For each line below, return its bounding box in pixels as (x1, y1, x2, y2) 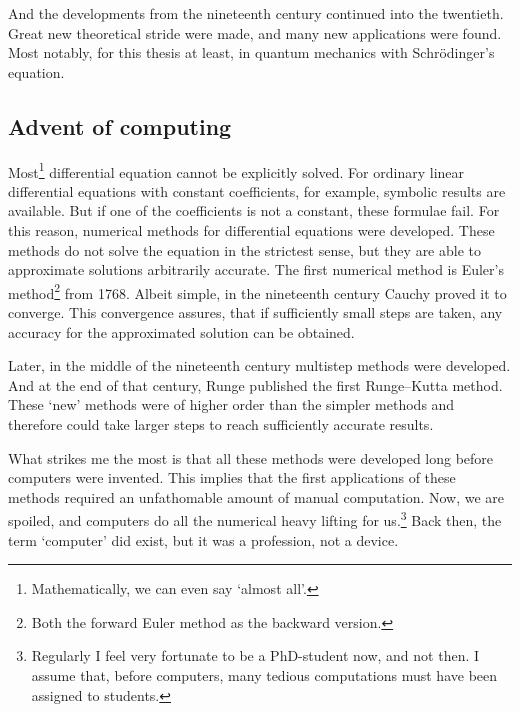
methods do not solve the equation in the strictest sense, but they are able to (8, 239, 482, 260)
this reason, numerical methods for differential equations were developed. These (8, 220, 495, 241)
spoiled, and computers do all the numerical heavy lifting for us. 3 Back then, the (8, 507, 502, 531)
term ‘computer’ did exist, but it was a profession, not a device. (8, 529, 399, 550)
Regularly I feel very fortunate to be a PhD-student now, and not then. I (31, 645, 480, 666)
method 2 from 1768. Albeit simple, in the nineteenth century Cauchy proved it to (8, 279, 507, 303)
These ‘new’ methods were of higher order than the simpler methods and (8, 394, 455, 415)
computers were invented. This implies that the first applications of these (8, 467, 456, 488)
